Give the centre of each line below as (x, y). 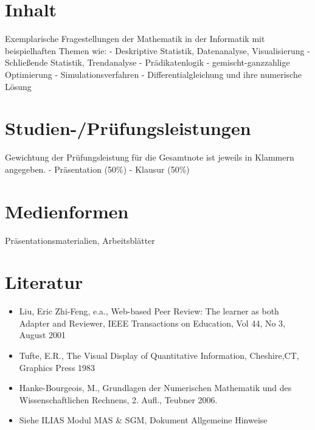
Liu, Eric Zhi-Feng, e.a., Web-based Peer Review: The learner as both (149, 311)
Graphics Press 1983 (57, 367)
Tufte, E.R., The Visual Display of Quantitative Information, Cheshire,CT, (159, 355)
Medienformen (67, 211)
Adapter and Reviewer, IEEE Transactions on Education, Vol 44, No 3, (152, 323)
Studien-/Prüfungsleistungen (128, 128)
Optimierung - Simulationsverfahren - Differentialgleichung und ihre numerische (153, 74)
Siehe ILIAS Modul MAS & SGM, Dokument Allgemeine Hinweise (143, 420)
